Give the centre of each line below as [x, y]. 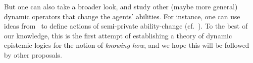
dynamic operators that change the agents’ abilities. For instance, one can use [122, 16]
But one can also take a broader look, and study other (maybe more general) [121, 6]
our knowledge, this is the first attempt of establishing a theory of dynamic [118, 35]
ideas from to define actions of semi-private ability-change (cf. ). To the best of [126, 26]
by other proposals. [33, 54]
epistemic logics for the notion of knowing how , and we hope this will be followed [127, 45]
